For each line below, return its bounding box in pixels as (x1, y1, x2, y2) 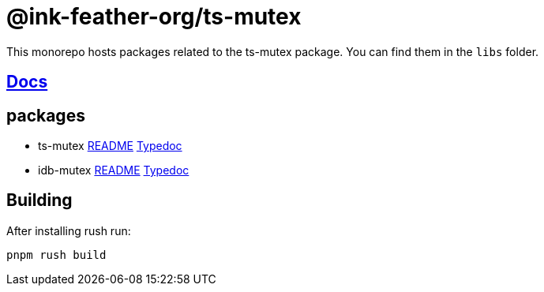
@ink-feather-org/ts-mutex (6, 3, 302, 30)
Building (6, 190, 73, 211)
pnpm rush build (6, 248, 107, 261)
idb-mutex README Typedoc (38, 163, 189, 178)
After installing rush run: (6, 223, 131, 238)
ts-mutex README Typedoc (38, 139, 182, 153)
